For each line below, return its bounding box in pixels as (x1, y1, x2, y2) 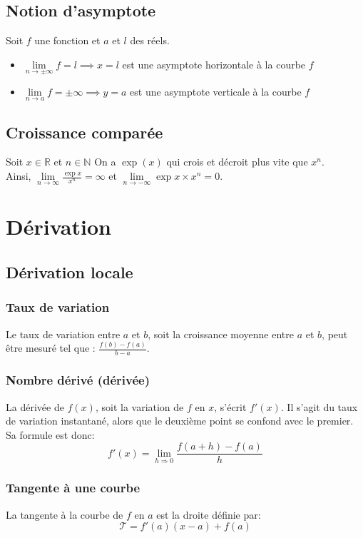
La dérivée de (6, 399, 64, 414)
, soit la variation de (95, 399, 184, 414)
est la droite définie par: (156, 507, 261, 522)
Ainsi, (6, 168, 31, 183)
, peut (322, 326, 348, 341)
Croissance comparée (6, 121, 163, 143)
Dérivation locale (6, 261, 133, 283)
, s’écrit (214, 399, 247, 414)
